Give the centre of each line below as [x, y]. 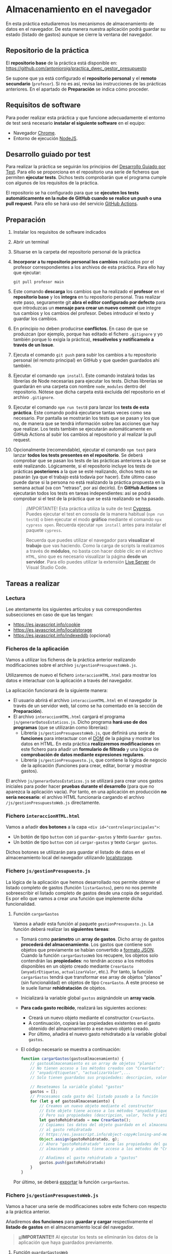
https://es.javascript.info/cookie [47, 624]
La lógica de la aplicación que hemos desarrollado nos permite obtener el [83, 882]
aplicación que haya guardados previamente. [66, 1242]
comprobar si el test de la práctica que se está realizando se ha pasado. [89, 499]
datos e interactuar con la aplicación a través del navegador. [69, 681]
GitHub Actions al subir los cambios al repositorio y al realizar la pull [84, 434]
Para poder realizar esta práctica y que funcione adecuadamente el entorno [85, 117]
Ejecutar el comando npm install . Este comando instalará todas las [84, 376]
